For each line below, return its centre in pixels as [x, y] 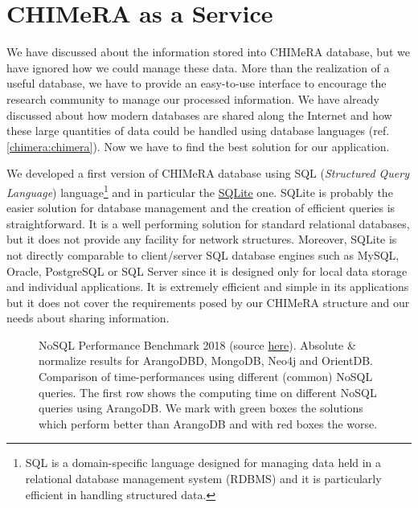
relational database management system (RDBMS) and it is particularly [203, 479]
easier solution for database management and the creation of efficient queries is [201, 208]
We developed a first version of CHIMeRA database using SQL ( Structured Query [208, 173]
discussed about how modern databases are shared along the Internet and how [199, 115]
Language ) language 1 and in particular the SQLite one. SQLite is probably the [200, 190]
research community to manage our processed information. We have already [193, 98]
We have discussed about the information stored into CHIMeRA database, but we [208, 52]
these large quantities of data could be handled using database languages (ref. [198, 131]
